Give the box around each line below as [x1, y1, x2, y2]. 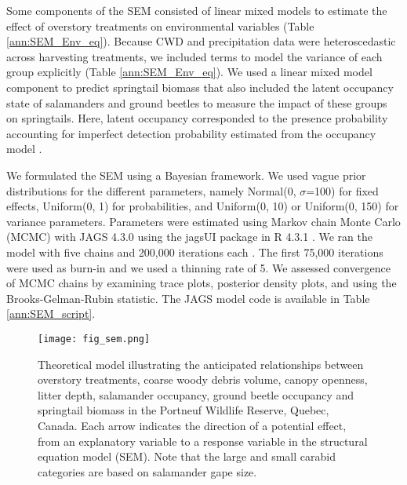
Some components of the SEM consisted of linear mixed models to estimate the [6, 2, 387, 18]
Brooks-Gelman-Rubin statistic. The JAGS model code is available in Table [6, 290, 370, 306]
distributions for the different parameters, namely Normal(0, [6, 182, 296, 199]
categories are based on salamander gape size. [38, 463, 257, 480]
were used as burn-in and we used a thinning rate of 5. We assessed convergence [6, 259, 391, 275]
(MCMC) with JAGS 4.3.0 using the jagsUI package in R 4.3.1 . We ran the [6, 228, 372, 245]
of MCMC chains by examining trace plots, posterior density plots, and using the [6, 275, 397, 291]
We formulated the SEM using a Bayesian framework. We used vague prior [6, 166, 366, 183]
